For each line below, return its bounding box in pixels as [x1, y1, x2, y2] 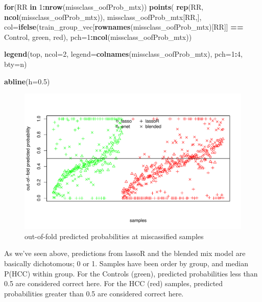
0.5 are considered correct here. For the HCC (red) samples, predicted [4, 278, 223, 289]
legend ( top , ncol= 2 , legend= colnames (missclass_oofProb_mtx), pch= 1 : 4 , [4, 49, 243, 59]
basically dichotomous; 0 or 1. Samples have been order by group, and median [4, 258, 248, 268]
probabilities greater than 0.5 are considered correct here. [4, 288, 184, 298]
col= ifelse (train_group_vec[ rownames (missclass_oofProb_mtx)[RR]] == [4, 21, 244, 32]
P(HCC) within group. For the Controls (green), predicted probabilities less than [4, 268, 258, 278]
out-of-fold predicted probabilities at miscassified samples [25, 230, 204, 241]
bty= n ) [4, 58, 27, 69]
